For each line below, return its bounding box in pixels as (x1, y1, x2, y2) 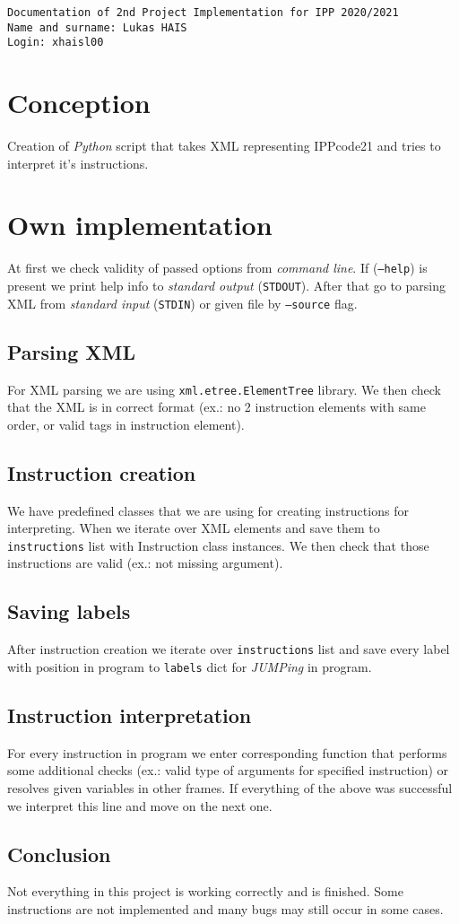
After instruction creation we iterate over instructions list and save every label (7, 640, 450, 658)
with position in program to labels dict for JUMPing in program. (7, 657, 372, 676)
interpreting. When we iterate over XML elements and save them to (7, 519, 380, 537)
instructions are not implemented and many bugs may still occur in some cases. (7, 899, 444, 918)
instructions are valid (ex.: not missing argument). (7, 554, 283, 572)
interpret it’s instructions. (7, 153, 149, 172)
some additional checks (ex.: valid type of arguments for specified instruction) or (7, 761, 449, 780)
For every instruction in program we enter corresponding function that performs (7, 743, 447, 762)
